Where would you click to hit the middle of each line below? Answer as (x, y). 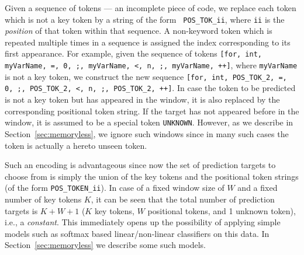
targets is (21, 210)
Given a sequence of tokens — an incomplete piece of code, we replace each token (151, 8)
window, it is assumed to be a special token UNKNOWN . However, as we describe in (149, 122)
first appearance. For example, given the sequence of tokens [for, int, (134, 53)
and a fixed (258, 188)
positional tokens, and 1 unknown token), (222, 210)
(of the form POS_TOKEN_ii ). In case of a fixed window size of (115, 188)
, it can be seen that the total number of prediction (183, 199)
